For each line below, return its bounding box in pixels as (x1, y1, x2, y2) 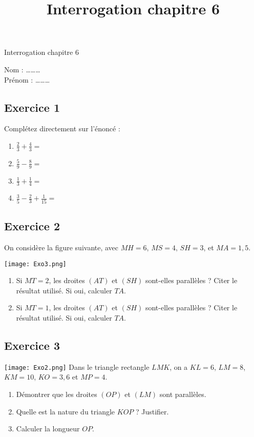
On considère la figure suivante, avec (4, 242, 119, 252)
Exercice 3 (4, 337, 60, 353)
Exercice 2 (4, 218, 60, 234)
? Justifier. (135, 406, 169, 416)
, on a (170, 361, 188, 372)
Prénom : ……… (4, 74, 50, 85)
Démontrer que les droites (16, 389, 97, 400)
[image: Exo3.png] (4, 260, 67, 268)
